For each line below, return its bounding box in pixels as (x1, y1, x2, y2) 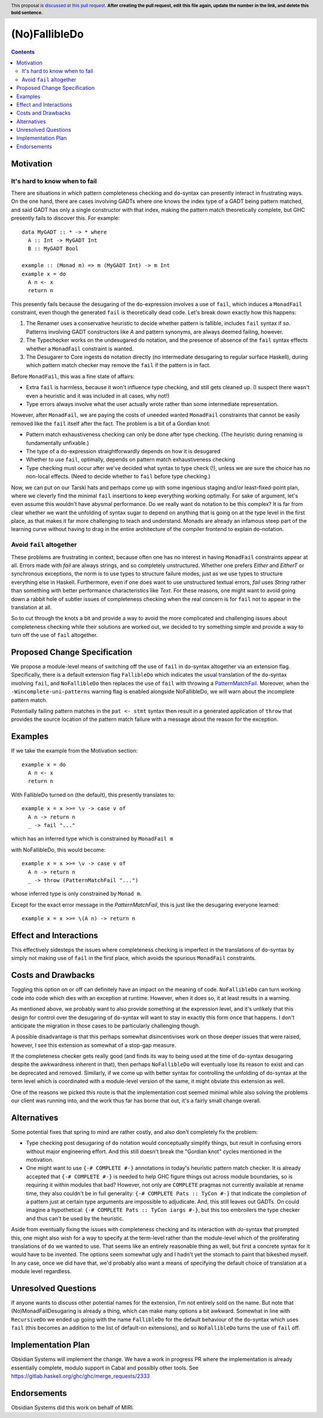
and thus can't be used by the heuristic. (26, 1214, 124, 1222)
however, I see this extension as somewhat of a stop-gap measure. (11, 1041, 176, 1049)
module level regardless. (11, 1268, 72, 1275)
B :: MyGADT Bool (28, 246, 79, 252)
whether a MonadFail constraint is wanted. (26, 345, 134, 352)
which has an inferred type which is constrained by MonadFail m (11, 835, 173, 843)
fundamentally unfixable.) (26, 439, 89, 446)
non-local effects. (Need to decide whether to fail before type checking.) (26, 473, 211, 480)
